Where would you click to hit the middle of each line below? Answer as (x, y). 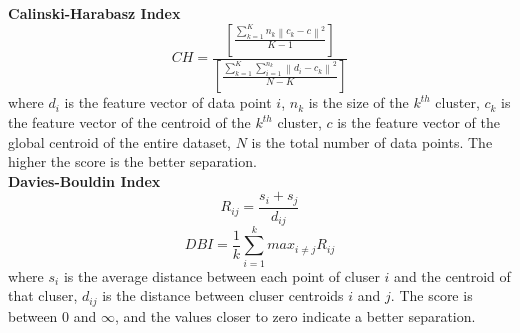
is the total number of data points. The (372, 141)
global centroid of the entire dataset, (119, 141)
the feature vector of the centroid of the (129, 122)
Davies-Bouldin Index (84, 180)
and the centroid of (452, 275)
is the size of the (358, 102)
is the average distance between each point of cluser (221, 275)
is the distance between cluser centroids (223, 295)
